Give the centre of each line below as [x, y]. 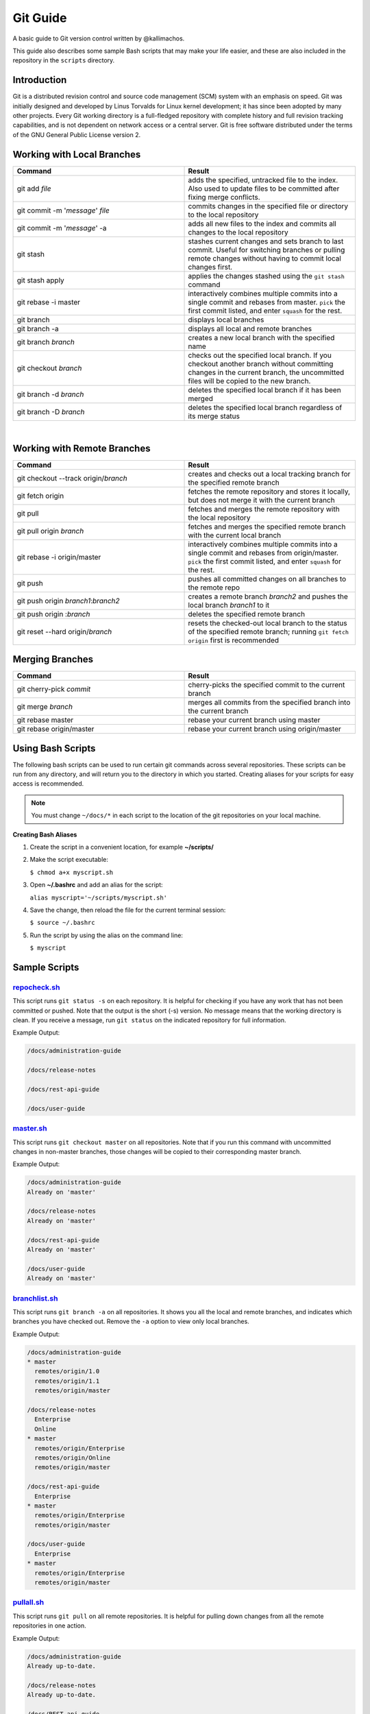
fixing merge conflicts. [224, 197]
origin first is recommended [234, 640]
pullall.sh [28, 1602]
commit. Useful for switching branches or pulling [267, 250]
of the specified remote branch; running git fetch [269, 631]
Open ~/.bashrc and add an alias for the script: [97, 885]
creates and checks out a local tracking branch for [269, 474]
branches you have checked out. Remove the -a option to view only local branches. [131, 1321]
